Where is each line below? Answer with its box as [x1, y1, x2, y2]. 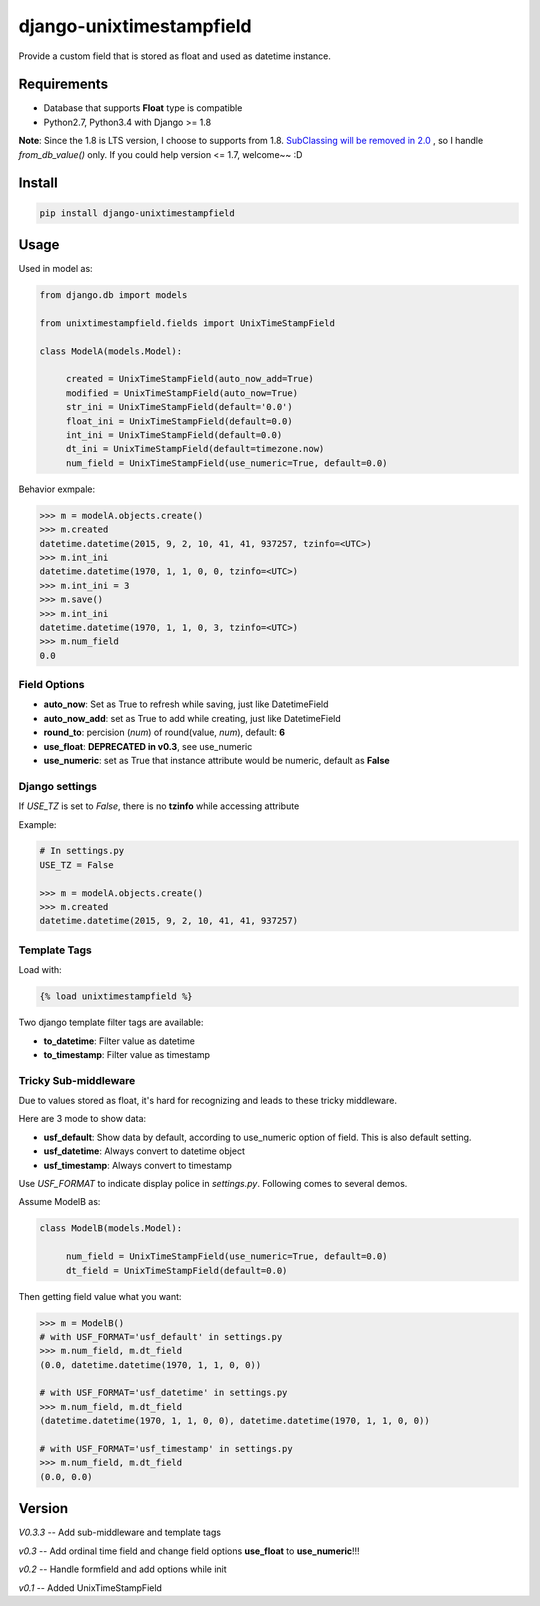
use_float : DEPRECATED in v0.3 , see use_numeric [43, 740, 253, 752]
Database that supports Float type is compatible [43, 102, 243, 114]
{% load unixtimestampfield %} [39, 991, 194, 1002]
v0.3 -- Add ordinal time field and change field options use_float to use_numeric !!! [18, 1545, 360, 1557]
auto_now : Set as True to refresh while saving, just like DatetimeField [43, 698, 329, 710]
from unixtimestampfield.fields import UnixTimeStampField [39, 317, 335, 329]
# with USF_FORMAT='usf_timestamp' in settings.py [39, 1443, 294, 1455]
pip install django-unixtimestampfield [39, 207, 235, 219]
